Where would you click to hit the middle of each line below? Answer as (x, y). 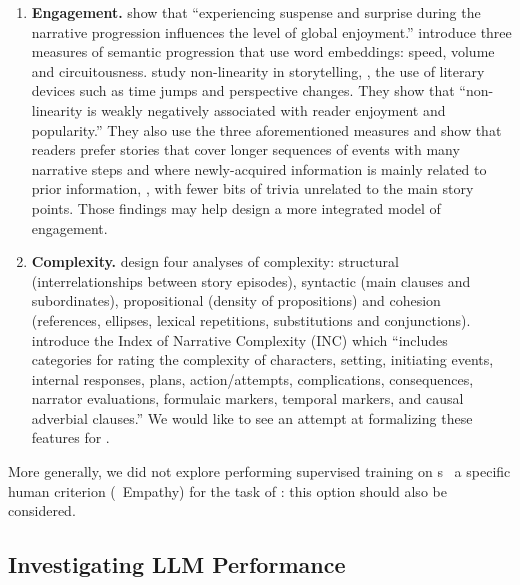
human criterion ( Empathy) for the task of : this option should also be (227, 490)
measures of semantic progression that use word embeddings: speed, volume (263, 51)
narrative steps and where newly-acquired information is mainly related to (259, 168)
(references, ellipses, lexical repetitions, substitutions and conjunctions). (251, 319)
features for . (70, 437)
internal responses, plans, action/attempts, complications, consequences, (252, 378)
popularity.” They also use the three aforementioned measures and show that (266, 129)
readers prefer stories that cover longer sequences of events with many (245, 149)
